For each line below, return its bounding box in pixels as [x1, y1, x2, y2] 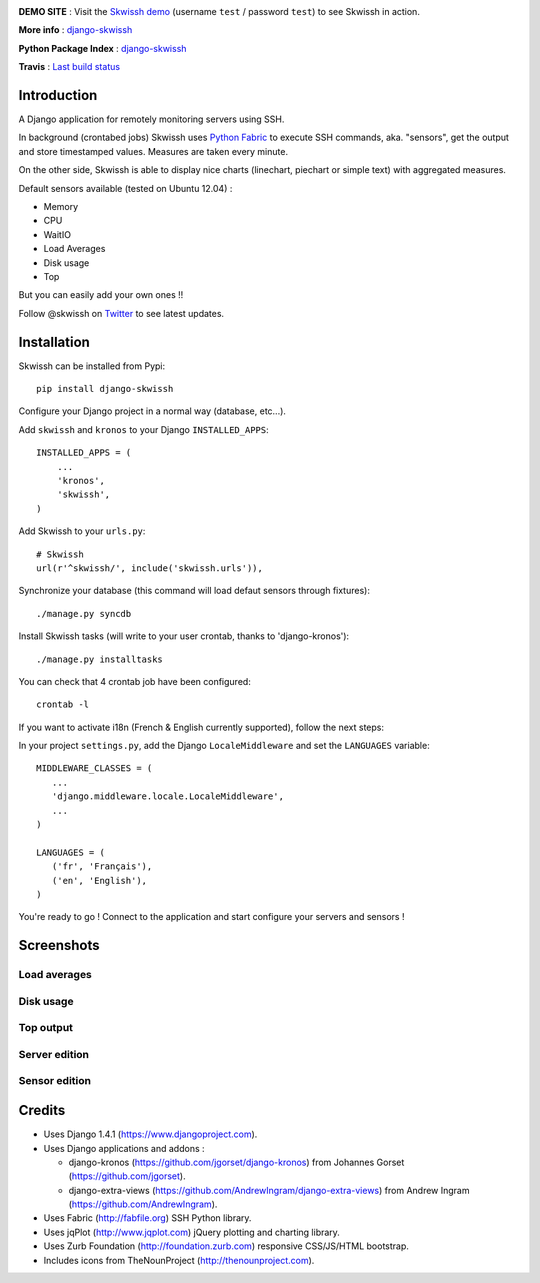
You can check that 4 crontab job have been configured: [18, 675, 252, 687]
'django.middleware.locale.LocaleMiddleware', [51, 791, 285, 802]
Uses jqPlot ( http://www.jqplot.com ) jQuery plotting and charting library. [43, 1226, 340, 1238]
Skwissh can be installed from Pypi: [18, 360, 166, 372]
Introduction [18, 86, 98, 104]
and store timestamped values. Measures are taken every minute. [18, 145, 289, 157]
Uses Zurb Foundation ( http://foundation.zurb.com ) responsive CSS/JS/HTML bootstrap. [43, 1240, 410, 1252]
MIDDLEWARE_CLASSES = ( [36, 763, 153, 774]
